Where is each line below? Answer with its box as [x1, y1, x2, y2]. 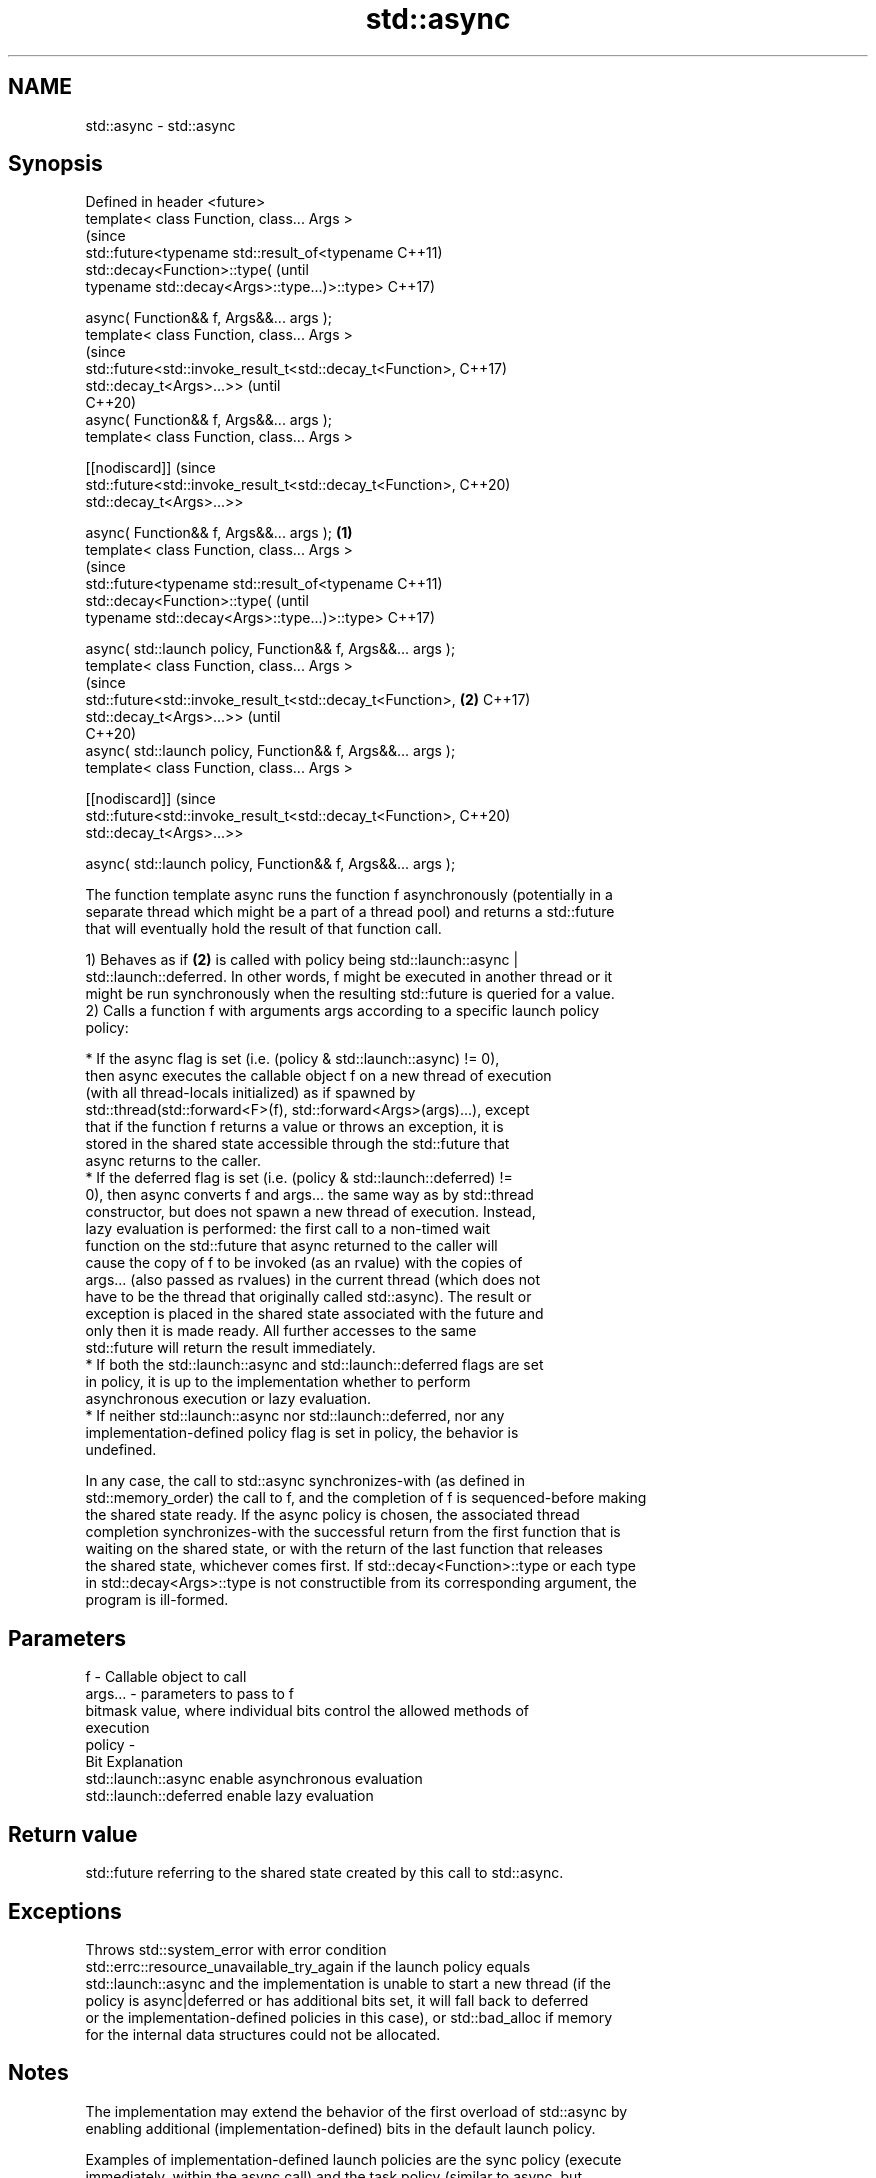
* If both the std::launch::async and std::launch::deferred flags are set [85, 1356, 544, 1374]
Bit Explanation [85, 1753, 184, 1771]
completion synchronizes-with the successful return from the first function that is [85, 1523, 621, 1541]
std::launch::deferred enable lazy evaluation [85, 1787, 374, 1805]
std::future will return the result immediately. [85, 1339, 376, 1357]
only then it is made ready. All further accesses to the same [85, 1322, 477, 1340]
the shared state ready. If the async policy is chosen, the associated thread [85, 1506, 580, 1524]
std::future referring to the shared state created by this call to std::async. [85, 1864, 564, 1882]
